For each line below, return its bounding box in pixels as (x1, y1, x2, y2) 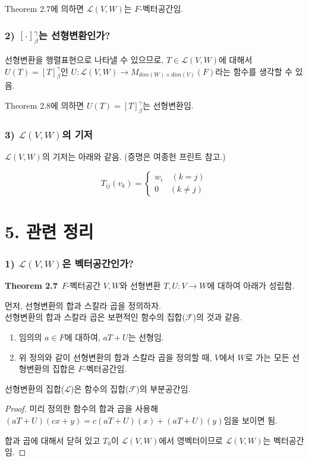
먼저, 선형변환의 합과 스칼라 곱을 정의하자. (5, 299, 161, 311)
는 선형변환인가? (38, 27, 111, 42)
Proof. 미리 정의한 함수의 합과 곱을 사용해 (5, 402, 159, 415)
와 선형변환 (119, 279, 161, 292)
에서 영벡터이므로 (159, 434, 223, 446)
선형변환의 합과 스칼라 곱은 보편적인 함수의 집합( (5, 311, 185, 323)
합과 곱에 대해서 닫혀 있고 (5, 434, 100, 446)
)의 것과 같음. (193, 311, 242, 323)
